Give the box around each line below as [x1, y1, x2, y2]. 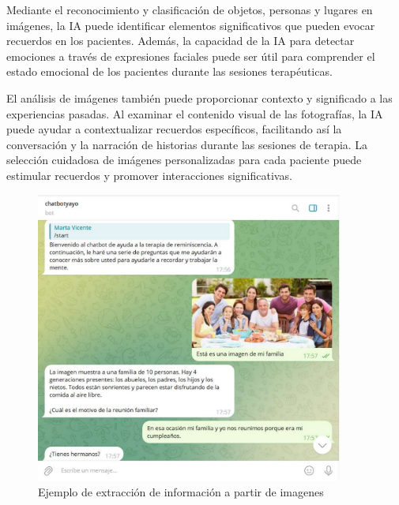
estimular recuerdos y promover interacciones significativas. [6, 166, 292, 183]
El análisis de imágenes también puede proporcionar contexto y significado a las [6, 89, 393, 106]
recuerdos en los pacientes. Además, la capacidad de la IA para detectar [6, 32, 355, 49]
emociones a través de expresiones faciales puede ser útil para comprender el [6, 47, 375, 64]
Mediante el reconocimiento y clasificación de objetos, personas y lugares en [6, 2, 373, 17]
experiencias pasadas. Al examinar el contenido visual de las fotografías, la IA [6, 105, 383, 122]
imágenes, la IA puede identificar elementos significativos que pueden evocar [6, 17, 375, 33]
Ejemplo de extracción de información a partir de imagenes [38, 484, 324, 500]
